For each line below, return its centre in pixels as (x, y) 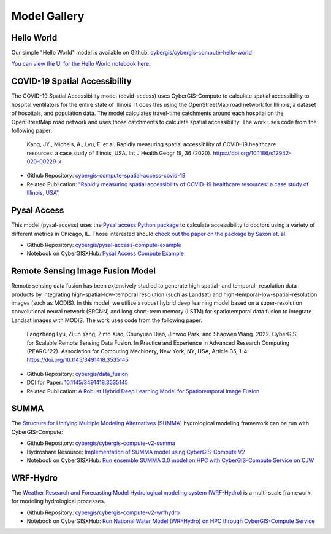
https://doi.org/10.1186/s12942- (252, 153)
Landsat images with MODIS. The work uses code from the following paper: (107, 320)
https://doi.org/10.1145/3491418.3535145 (78, 360)
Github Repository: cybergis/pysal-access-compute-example (104, 245)
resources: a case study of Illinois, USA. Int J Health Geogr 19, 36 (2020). (119, 153)
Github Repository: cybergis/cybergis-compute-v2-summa (101, 443)
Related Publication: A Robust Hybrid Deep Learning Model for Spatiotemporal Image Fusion (143, 391)
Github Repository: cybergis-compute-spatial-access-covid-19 (106, 176)
